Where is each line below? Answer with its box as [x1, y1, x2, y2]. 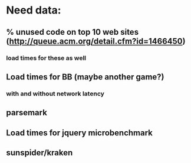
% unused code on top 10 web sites [6, 27, 139, 37]
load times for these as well [6, 54, 87, 62]
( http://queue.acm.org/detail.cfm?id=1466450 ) [6, 36, 186, 46]
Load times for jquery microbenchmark [6, 128, 153, 138]
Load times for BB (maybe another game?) [6, 72, 164, 82]
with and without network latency [6, 89, 105, 98]
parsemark [6, 108, 47, 118]
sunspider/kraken [6, 148, 73, 158]
